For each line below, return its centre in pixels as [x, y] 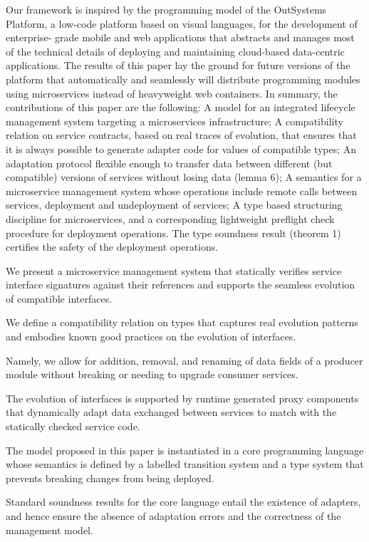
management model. [50, 530]
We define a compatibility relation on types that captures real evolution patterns [182, 322]
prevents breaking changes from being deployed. [110, 478]
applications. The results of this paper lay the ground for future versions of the [178, 65]
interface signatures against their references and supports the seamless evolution [181, 285]
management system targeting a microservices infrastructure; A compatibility [175, 121]
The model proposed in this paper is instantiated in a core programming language [185, 450]
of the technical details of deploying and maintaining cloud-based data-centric [175, 51]
